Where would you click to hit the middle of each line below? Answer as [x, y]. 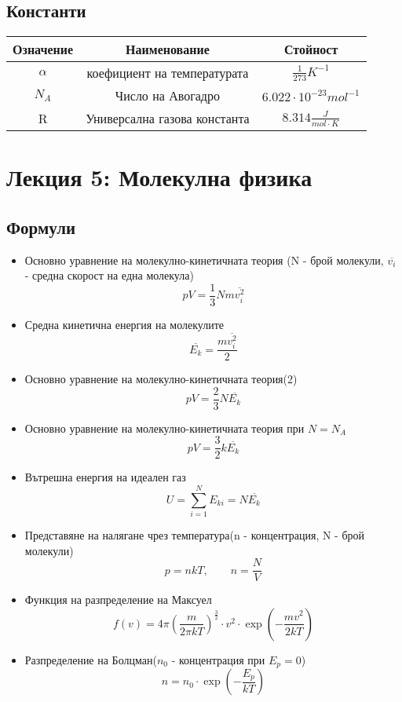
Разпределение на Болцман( [91, 659]
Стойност [311, 49]
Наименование [168, 49]
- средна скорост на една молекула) [109, 275]
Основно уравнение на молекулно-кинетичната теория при [164, 428]
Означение [43, 49]
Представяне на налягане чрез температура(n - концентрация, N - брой [195, 535]
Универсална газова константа [168, 119]
